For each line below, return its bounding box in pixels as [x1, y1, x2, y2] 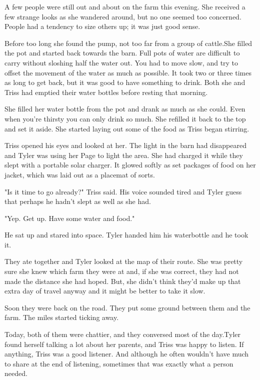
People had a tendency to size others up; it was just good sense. [4, 21, 200, 31]
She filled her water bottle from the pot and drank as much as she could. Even [4, 103, 245, 114]
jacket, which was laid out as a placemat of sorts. [4, 169, 155, 179]
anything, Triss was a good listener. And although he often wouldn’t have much [4, 348, 249, 359]
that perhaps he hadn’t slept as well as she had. [4, 196, 151, 206]
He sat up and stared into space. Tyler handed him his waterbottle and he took [4, 229, 248, 240]
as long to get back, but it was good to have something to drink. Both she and [4, 77, 245, 87]
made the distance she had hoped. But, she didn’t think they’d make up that [4, 275, 241, 286]
